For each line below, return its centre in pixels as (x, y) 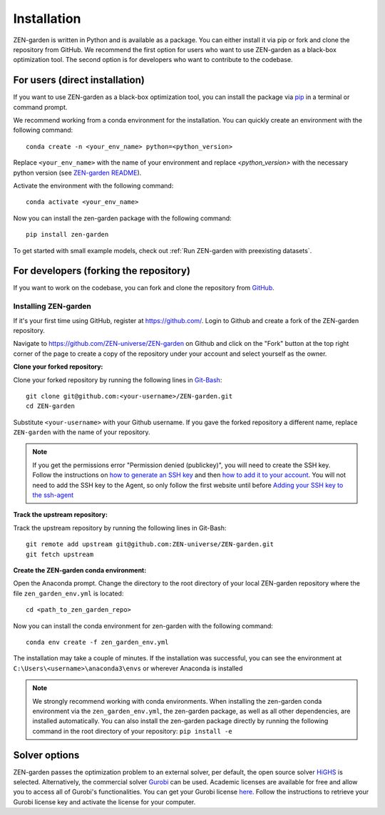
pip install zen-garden (67, 235)
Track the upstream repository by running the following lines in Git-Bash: (120, 528)
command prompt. (40, 107)
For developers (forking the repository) (102, 271)
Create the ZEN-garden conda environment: (80, 570)
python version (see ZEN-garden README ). (77, 173)
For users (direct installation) (79, 80)
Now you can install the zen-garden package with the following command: (122, 218)
